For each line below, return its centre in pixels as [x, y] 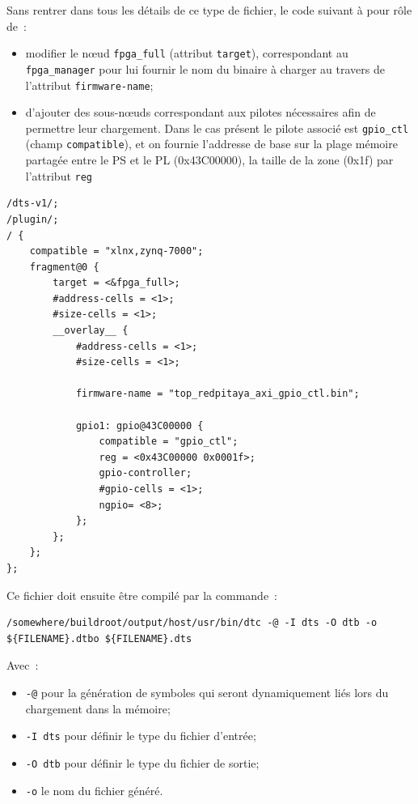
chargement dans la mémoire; [98, 708]
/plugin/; [33, 219]
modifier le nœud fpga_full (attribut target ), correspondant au [187, 53]
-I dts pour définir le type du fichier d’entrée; [141, 736]
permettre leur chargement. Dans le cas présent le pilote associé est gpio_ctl [217, 128]
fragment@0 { [64, 267]
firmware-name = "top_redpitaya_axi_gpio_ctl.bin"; [217, 394]
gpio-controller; [146, 473]
